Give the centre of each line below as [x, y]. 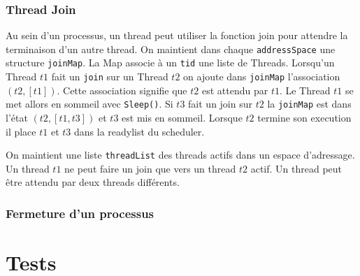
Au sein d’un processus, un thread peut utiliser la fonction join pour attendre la [177, 35]
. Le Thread [305, 90]
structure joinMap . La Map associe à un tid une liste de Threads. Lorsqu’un [170, 63]
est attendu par [235, 90]
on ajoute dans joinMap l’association [262, 77]
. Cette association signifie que [122, 90]
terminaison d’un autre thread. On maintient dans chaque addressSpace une [171, 49]
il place [21, 131]
